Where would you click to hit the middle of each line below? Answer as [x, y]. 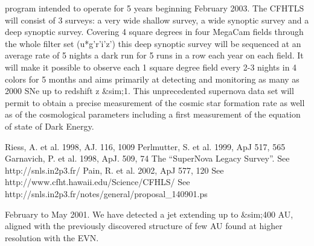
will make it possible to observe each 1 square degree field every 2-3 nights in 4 [151, 67]
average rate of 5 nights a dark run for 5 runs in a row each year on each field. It [154, 55]
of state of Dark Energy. [50, 126]
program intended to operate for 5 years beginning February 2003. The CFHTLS [155, 8]
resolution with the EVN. [52, 237]
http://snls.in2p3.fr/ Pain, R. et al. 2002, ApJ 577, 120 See [114, 170]
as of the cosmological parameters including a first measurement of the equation [153, 114]
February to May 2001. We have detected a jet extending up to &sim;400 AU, [149, 214]
